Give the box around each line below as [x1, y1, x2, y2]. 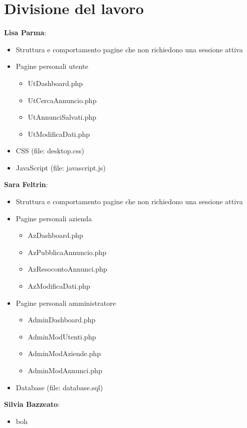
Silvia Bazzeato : [4, 399, 60, 409]
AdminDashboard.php [28, 314, 96, 325]
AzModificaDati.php [28, 281, 90, 291]
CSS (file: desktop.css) [16, 145, 84, 156]
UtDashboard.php [28, 77, 83, 88]
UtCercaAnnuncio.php [28, 95, 97, 105]
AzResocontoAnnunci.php [28, 264, 107, 274]
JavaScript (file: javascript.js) [16, 162, 106, 173]
